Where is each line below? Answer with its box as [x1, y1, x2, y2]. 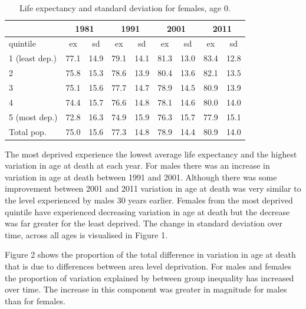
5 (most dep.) [9, 110, 58, 123]
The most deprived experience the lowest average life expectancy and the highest [5, 147, 297, 160]
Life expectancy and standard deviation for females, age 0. [19, 2, 231, 14]
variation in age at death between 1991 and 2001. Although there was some [5, 170, 277, 183]
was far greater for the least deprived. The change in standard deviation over [5, 217, 283, 229]
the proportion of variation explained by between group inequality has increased [5, 271, 294, 284]
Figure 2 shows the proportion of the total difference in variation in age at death [5, 248, 296, 261]
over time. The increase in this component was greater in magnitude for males [5, 283, 287, 295]
